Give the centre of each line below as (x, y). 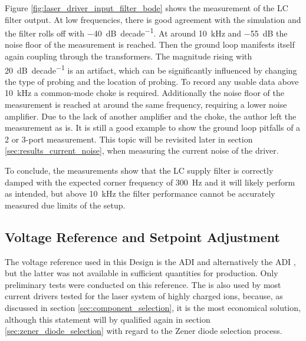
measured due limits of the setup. (65, 205)
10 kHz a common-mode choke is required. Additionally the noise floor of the (144, 93)
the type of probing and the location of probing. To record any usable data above (152, 81)
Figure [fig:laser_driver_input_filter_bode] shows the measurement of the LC (147, 8)
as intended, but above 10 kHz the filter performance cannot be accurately (140, 193)
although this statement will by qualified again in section (108, 319)
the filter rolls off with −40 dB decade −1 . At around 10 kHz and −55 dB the (146, 32)
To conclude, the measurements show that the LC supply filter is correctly (139, 170)
